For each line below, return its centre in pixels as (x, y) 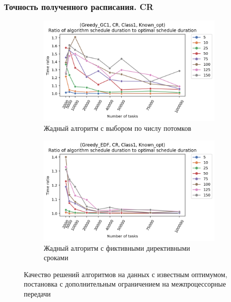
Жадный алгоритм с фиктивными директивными (117, 248)
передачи (38, 293)
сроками (56, 257)
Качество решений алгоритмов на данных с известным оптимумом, (126, 274)
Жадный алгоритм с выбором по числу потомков (117, 128)
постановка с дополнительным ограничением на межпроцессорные (125, 284)
